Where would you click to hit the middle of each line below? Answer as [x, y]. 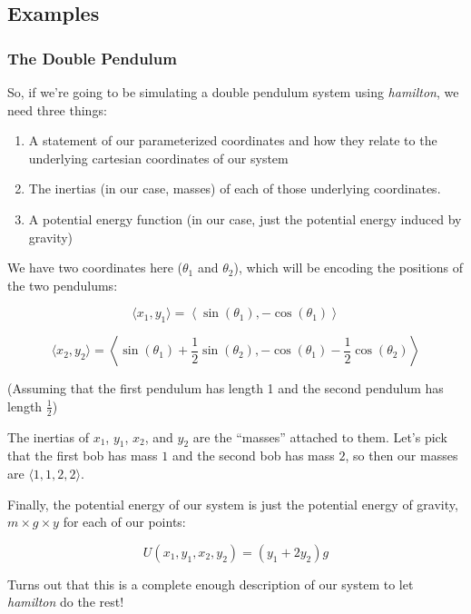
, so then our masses [402, 456]
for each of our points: [124, 522]
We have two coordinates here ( [95, 267]
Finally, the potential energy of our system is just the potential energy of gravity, [233, 504]
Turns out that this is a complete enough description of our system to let [211, 584]
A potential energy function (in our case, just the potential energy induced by [245, 218]
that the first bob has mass [83, 456]
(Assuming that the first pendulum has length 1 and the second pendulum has [226, 388]
